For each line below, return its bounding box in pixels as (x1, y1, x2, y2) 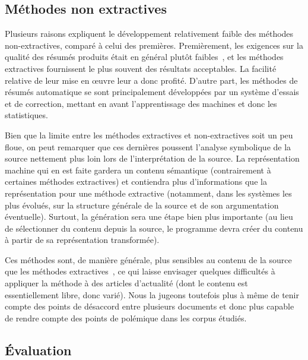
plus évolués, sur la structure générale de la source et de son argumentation (5, 198, 279, 211)
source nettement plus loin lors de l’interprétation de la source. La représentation (5, 152, 300, 165)
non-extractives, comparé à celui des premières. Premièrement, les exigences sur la (5, 39, 303, 51)
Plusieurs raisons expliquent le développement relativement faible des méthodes (5, 27, 294, 40)
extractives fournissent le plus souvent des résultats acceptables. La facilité (5, 62, 277, 74)
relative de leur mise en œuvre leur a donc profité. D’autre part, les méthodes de (5, 74, 298, 86)
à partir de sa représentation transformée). (5, 233, 160, 246)
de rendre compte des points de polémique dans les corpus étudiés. (5, 311, 247, 324)
